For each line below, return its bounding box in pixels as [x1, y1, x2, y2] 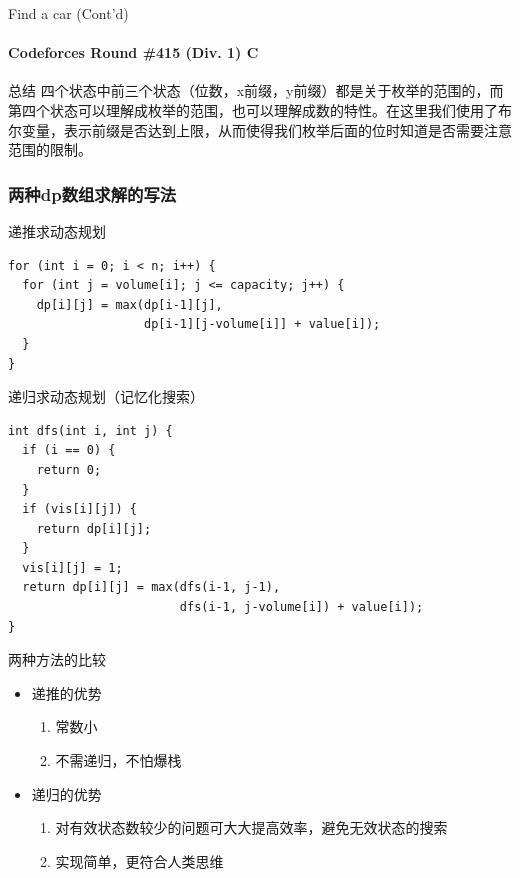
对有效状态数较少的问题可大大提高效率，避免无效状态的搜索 [55, 817, 448, 838]
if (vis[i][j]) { [22, 502, 137, 517]
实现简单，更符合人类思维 [55, 850, 224, 871]
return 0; [36, 462, 102, 477]
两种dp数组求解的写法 [8, 181, 177, 206]
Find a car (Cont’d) [8, 3, 129, 23]
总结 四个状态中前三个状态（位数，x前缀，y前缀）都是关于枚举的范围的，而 [8, 80, 504, 101]
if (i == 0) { [22, 443, 116, 458]
